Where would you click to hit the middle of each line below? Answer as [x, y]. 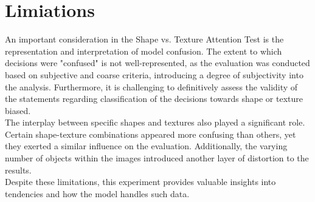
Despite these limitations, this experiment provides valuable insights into [140, 182]
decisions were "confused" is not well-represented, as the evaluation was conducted [157, 63]
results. [18, 170]
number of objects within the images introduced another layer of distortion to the [157, 158]
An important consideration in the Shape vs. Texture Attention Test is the [144, 39]
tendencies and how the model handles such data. [97, 193]
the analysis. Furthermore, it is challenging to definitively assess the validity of [151, 86]
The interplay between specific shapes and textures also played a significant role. [155, 122]
